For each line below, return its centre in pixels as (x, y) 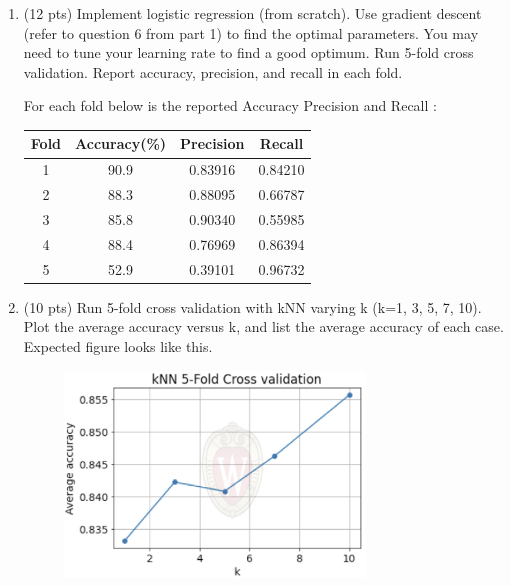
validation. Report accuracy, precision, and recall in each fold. (213, 71)
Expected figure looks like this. (118, 345)
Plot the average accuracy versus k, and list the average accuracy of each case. (263, 326)
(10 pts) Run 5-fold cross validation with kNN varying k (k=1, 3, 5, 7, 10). (252, 306)
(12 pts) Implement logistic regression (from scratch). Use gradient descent (252, 13)
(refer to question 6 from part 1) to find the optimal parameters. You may (251, 32)
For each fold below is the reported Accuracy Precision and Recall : (230, 105)
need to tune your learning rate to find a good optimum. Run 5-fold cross (248, 52)
